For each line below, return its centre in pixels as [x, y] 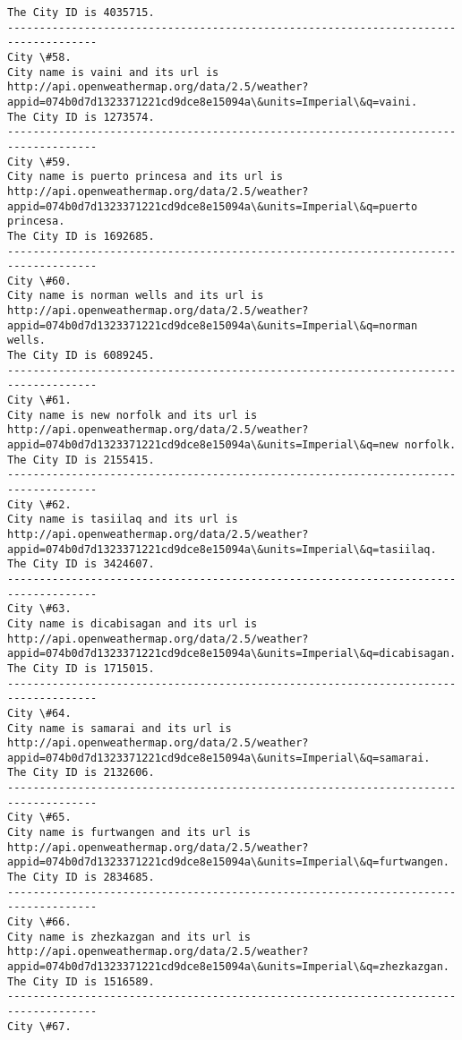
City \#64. [39, 713]
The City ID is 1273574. [81, 117]
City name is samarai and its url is [120, 728]
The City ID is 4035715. [81, 13]
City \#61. [39, 401]
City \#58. [39, 57]
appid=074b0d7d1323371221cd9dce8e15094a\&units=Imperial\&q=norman [213, 325]
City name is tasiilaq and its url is [123, 520]
